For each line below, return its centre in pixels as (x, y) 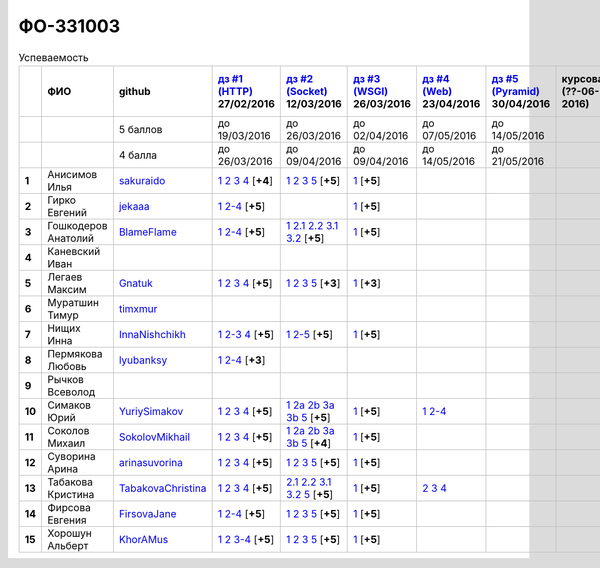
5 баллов (140, 129)
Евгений (66, 212)
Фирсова (69, 507)
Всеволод (71, 392)
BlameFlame (147, 232)
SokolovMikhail (154, 437)
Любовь (66, 366)
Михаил (66, 443)
